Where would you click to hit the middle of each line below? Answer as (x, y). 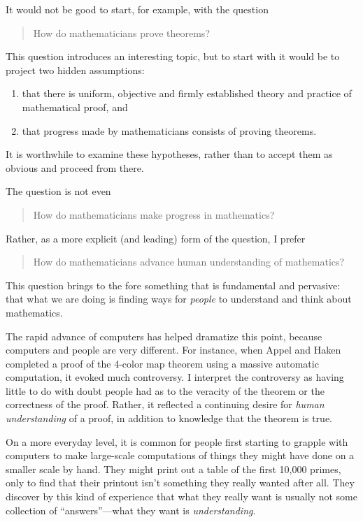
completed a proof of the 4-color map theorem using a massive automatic (162, 363)
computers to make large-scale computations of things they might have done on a (180, 455)
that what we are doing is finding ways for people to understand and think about (179, 299)
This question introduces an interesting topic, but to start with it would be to (173, 56)
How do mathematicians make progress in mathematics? (154, 214)
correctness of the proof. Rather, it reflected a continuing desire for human (165, 404)
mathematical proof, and (75, 107)
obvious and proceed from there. (75, 167)
